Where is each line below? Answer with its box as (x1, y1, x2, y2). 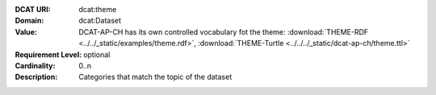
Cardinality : (15, 60, 56, 70)
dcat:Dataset (78, 16, 121, 26)
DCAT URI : (15, 5, 52, 14)
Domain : (15, 16, 44, 26)
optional (83, 49, 111, 60)
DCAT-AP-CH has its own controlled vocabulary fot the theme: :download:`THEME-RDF (78, 27, 369, 36)
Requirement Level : (15, 49, 82, 60)
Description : (15, 72, 58, 82)
